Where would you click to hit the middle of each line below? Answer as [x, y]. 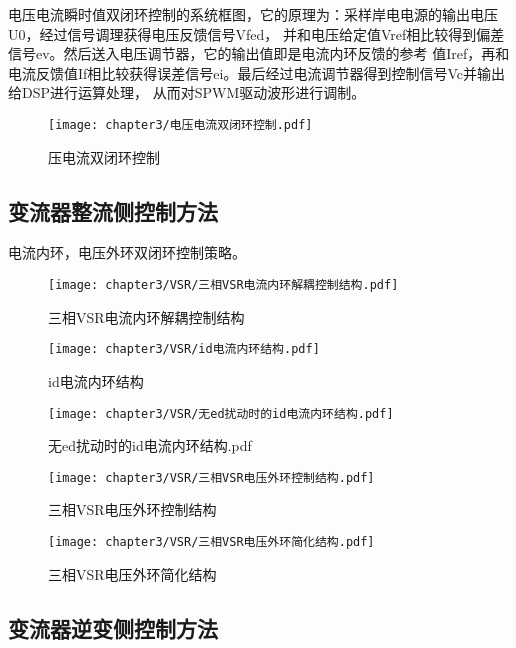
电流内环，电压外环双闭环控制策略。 [127, 252]
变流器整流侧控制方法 [113, 210]
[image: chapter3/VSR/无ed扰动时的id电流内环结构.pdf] [221, 413]
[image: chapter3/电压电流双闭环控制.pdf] [180, 124]
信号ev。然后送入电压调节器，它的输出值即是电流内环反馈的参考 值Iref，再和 [259, 53]
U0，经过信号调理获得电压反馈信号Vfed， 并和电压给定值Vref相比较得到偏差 [256, 33]
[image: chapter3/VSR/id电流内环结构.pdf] [184, 349]
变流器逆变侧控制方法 [113, 627]
